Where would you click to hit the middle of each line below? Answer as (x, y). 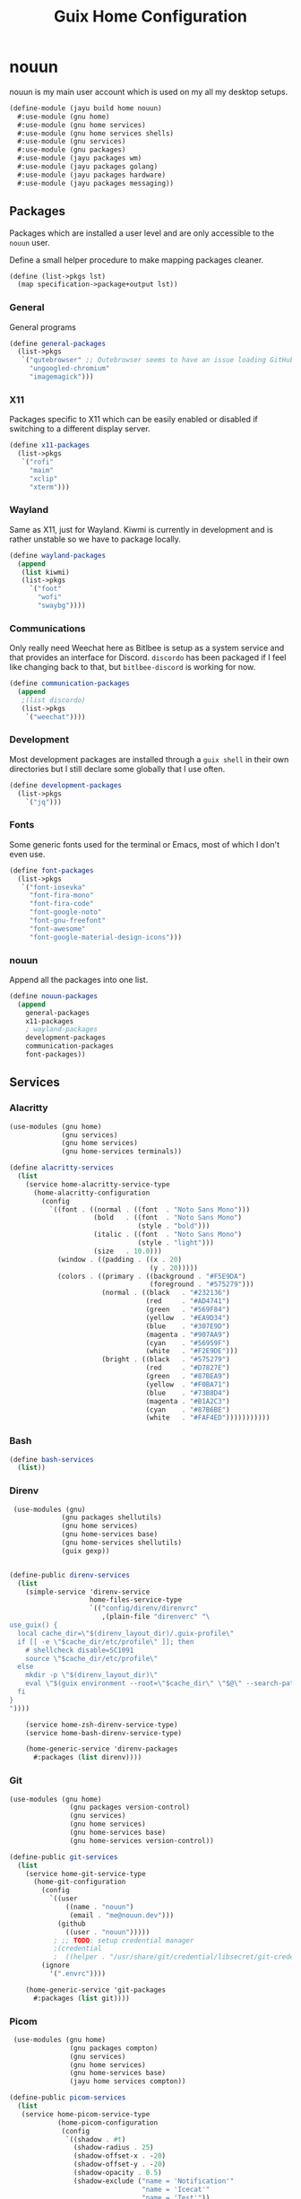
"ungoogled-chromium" (69, 369)
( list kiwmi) (45, 572)
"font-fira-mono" (61, 895)
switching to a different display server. (80, 429)
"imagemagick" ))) (61, 377)
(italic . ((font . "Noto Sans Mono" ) (168, 1235)
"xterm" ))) (49, 487)
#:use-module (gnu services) (72, 142)
